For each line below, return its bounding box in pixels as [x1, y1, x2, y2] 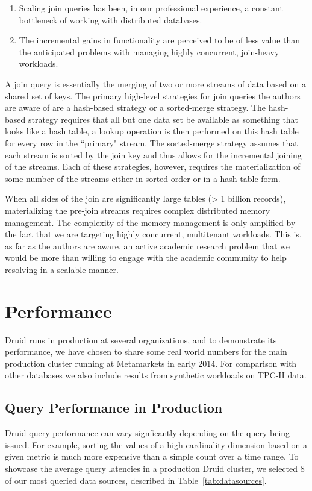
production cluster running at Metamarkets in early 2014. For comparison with [5, 357, 297, 369]
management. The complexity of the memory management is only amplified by [5, 216, 296, 228]
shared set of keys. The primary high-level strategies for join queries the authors [5, 89, 301, 102]
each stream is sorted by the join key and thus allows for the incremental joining [5, 148, 302, 161]
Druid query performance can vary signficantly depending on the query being [5, 427, 290, 439]
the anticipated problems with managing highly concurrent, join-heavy [19, 45, 279, 58]
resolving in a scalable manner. [5, 263, 119, 275]
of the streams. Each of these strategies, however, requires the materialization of [5, 160, 301, 173]
